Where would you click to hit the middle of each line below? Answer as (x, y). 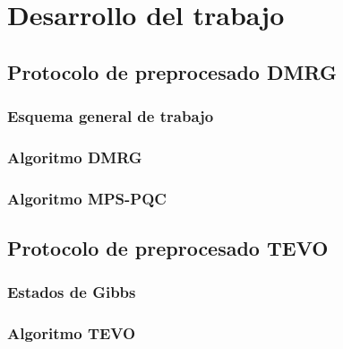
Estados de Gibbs (72, 292)
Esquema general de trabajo (111, 116)
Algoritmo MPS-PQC (87, 198)
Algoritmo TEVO (72, 333)
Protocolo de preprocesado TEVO (168, 248)
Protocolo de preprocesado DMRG (172, 71)
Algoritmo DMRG (75, 157)
